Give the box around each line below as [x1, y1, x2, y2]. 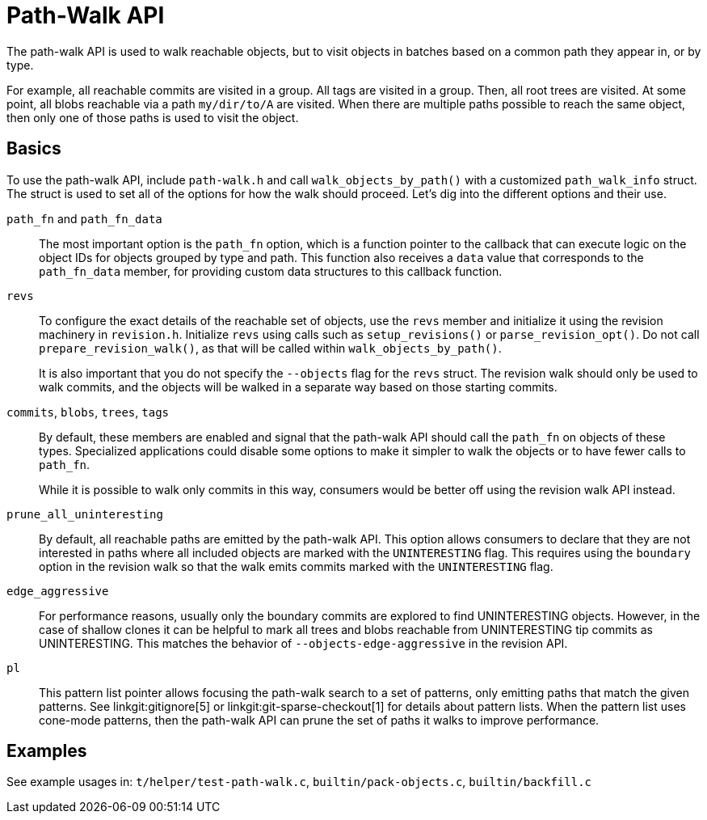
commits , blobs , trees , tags [6, 404, 169, 419]
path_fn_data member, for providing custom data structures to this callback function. [39, 264, 503, 278]
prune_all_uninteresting [6, 507, 163, 521]
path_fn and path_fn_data [6, 211, 162, 226]
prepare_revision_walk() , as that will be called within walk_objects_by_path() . [39, 340, 502, 355]
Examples [6, 741, 87, 762]
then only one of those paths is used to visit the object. [6, 110, 299, 125]
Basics [6, 138, 61, 159]
